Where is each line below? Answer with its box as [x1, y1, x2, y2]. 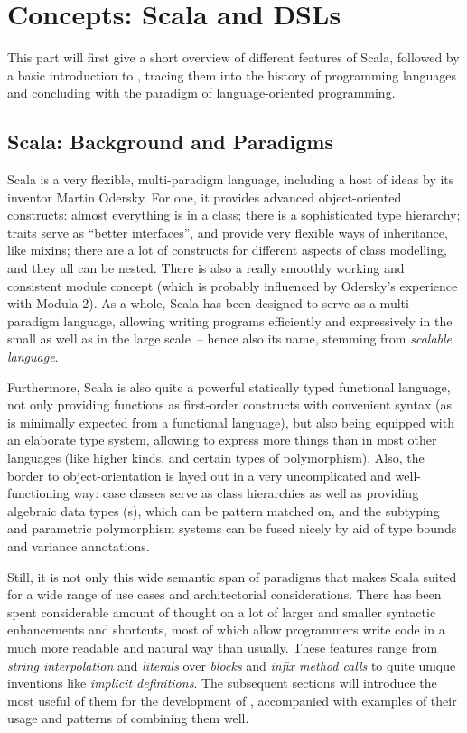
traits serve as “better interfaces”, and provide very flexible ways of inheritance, [7, 222, 448, 241]
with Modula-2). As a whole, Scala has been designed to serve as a [7, 294, 376, 313]
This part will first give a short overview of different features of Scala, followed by [7, 48, 460, 67]
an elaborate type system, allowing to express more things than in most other [7, 430, 437, 449]
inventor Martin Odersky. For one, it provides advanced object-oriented [7, 187, 402, 206]
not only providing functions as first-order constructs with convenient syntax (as [7, 395, 452, 414]
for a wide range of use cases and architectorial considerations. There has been [7, 585, 442, 604]
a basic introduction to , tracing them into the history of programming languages [7, 65, 457, 84]
